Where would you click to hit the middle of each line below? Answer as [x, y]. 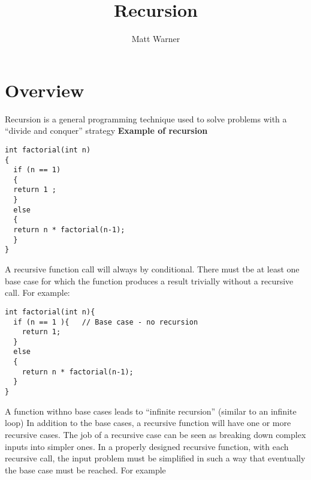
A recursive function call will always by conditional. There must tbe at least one [152, 269]
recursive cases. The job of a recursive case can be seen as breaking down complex [155, 434]
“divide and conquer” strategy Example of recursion [106, 130]
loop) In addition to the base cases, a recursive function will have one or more [148, 423]
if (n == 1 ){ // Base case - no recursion [106, 322]
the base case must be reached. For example [85, 469]
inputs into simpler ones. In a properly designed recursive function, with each [147, 446]
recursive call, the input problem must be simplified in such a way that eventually [155, 458]
